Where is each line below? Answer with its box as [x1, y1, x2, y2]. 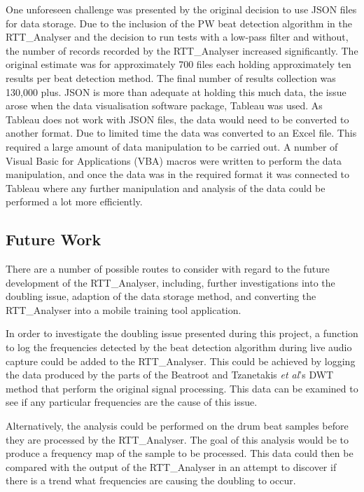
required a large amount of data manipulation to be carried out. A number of [6, 139, 338, 153]
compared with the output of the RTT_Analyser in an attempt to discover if [6, 459, 337, 474]
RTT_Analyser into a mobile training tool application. [6, 302, 241, 317]
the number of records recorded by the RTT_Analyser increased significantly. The [6, 43, 358, 57]
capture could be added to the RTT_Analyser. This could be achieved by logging [6, 353, 356, 368]
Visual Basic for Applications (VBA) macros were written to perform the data [6, 153, 342, 168]
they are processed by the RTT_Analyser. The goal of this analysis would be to [6, 432, 349, 446]
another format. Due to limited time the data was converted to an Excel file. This [6, 125, 357, 140]
